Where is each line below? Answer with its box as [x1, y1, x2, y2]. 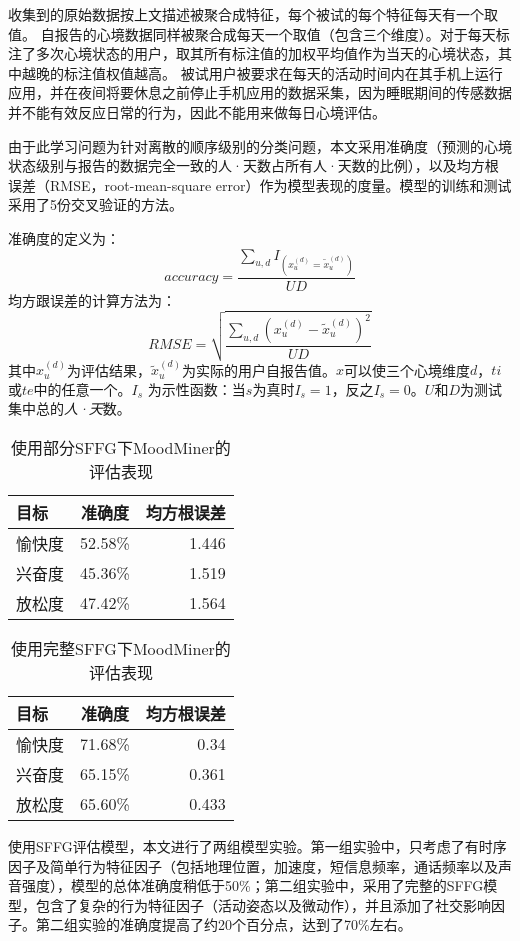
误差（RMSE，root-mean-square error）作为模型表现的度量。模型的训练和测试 [8, 174, 512, 195]
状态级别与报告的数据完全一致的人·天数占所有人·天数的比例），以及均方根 [8, 155, 499, 176]
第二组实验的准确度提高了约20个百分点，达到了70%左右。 [35, 914, 412, 935]
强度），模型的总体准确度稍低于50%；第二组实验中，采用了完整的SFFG [21, 875, 484, 896]
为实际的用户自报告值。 [182, 359, 337, 380]
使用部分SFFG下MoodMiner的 [11, 435, 231, 459]
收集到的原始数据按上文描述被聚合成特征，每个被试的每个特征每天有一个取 [8, 4, 498, 24]
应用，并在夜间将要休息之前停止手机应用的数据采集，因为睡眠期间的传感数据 [8, 82, 512, 103]
